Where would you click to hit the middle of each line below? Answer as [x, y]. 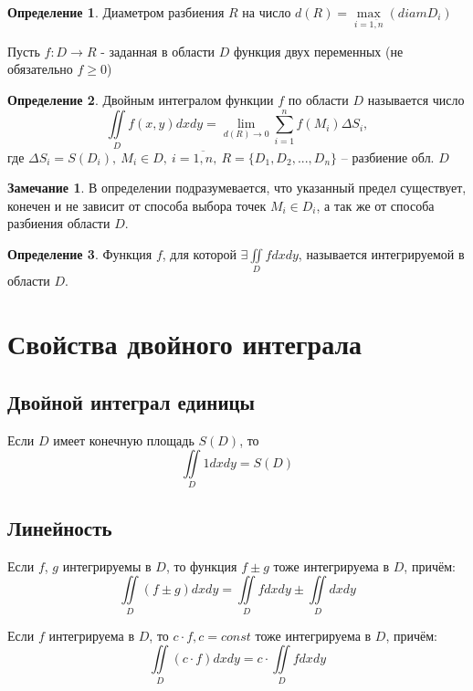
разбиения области [59, 223]
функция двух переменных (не [318, 51]
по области [318, 99]
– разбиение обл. [388, 157]
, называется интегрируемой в [381, 254]
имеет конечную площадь [124, 440]
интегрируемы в [107, 565]
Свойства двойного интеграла [185, 344]
